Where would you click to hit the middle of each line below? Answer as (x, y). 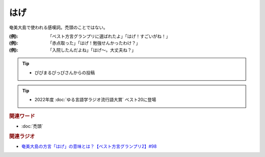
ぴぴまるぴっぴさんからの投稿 (65, 72)
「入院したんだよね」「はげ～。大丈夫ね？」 (92, 50)
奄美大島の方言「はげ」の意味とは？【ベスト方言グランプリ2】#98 (89, 146)
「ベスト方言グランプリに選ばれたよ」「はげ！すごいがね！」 (109, 36)
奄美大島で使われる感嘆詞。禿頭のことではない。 (58, 27)
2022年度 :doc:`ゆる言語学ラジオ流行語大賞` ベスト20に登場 (95, 100)
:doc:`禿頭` (32, 126)
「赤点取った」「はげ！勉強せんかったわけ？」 (94, 43)
